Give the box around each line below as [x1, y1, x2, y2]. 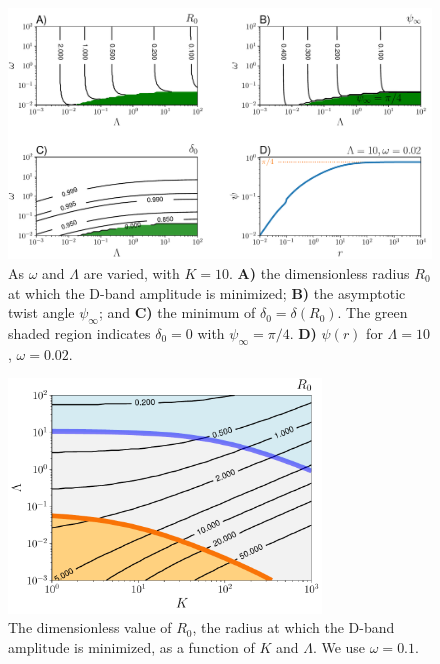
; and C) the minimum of [98, 302, 256, 323]
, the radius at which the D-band [192, 617, 395, 638]
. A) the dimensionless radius [229, 262, 410, 283]
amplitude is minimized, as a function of [8, 636, 255, 657]
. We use [312, 636, 366, 657]
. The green [337, 302, 408, 323]
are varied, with [83, 262, 180, 283]
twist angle [8, 302, 75, 323]
